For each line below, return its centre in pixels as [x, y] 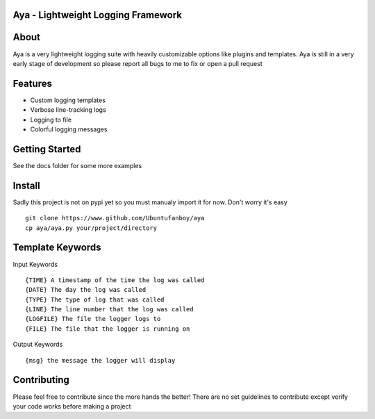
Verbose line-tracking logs [68, 110]
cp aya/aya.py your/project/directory [91, 228]
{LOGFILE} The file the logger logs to [93, 319]
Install [27, 185]
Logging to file [51, 120]
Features [32, 83]
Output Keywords [38, 345]
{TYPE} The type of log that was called [95, 299]
